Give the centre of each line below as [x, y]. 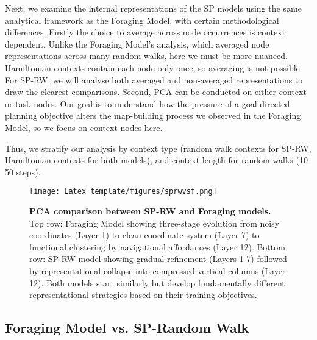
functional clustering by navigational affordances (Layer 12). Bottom [157, 246]
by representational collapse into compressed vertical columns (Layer [158, 270]
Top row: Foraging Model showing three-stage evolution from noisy [155, 223]
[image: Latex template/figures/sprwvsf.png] [123, 192]
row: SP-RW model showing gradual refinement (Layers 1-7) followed [158, 259]
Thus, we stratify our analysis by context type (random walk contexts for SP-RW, [158, 148]
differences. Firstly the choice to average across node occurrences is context [145, 32]
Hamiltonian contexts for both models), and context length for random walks [149, 160]
